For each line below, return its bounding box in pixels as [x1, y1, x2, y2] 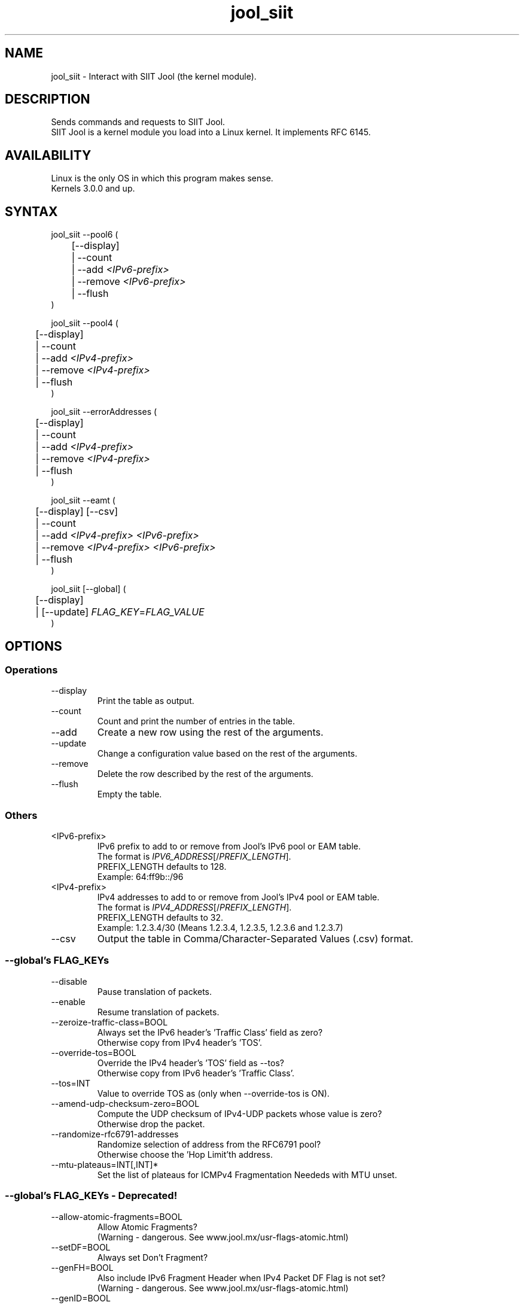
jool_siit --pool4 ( [51, 318, 118, 329]
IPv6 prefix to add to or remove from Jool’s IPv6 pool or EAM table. [97, 841, 361, 852]
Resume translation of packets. [97, 1006, 220, 1017]
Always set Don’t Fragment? [97, 1252, 208, 1262]
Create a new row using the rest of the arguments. [97, 726, 324, 739]
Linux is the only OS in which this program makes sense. [51, 173, 273, 184]
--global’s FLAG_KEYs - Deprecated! [5, 1189, 178, 1202]
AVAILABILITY [5, 147, 92, 163]
